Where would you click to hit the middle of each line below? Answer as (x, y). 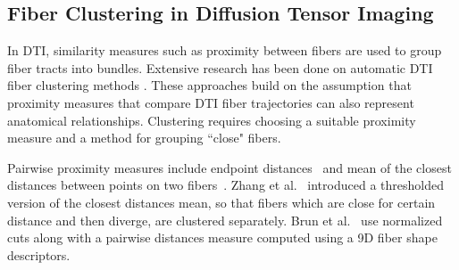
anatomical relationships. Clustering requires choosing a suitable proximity (212, 120)
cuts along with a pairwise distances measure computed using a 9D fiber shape (222, 237)
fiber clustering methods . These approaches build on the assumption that (209, 85)
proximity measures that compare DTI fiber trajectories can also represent (211, 102)
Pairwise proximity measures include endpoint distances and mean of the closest (229, 167)
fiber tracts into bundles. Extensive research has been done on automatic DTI (220, 67)
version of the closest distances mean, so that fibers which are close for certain (221, 202)
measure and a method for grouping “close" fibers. (144, 138)
